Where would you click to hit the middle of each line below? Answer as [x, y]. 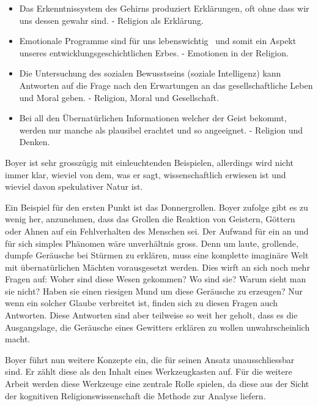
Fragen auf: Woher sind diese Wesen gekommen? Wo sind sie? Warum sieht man [156, 279]
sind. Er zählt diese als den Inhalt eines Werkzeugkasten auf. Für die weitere [149, 371]
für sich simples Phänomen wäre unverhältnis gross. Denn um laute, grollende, [152, 243]
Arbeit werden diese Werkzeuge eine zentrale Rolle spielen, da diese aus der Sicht [157, 384]
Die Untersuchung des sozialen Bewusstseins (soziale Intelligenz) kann [150, 73]
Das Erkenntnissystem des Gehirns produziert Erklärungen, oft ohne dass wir [164, 8]
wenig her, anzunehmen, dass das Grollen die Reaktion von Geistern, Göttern [150, 219]
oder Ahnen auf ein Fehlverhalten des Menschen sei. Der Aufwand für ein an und [157, 231]
